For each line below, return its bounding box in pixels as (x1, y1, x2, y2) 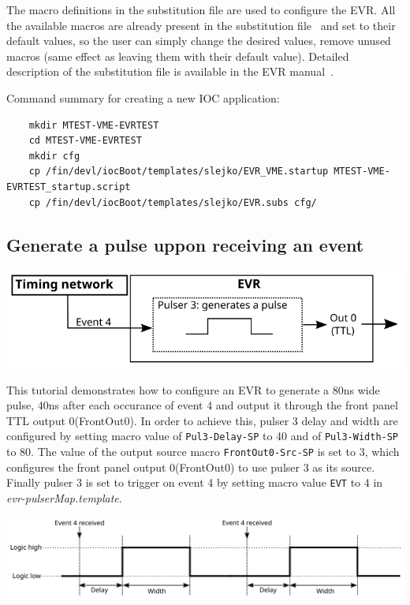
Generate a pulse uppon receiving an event (6, 232, 364, 256)
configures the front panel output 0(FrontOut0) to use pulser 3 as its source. (6, 458, 375, 475)
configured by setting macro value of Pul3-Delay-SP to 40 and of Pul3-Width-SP (6, 428, 399, 444)
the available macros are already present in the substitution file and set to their (6, 17, 396, 33)
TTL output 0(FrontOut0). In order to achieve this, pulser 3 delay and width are (6, 412, 398, 428)
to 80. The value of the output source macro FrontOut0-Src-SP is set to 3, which (6, 443, 400, 460)
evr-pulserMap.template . (6, 489, 122, 506)
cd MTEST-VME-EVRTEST (28, 135, 142, 147)
